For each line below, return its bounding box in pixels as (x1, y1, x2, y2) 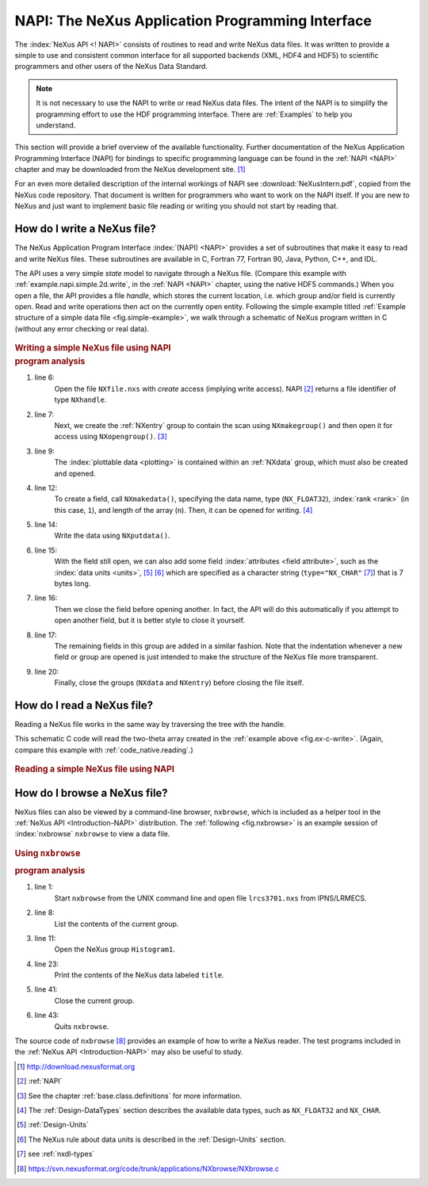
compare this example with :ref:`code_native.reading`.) (14, 745, 193, 755)
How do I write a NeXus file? (14, 222, 156, 235)
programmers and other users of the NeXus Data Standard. (14, 62, 208, 71)
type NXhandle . (54, 395, 107, 404)
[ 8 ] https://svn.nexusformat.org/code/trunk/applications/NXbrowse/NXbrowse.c (17, 1164, 280, 1173)
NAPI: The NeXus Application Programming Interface (14, 12, 373, 29)
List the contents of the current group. (54, 919, 179, 928)
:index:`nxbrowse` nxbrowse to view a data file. (14, 829, 170, 839)
